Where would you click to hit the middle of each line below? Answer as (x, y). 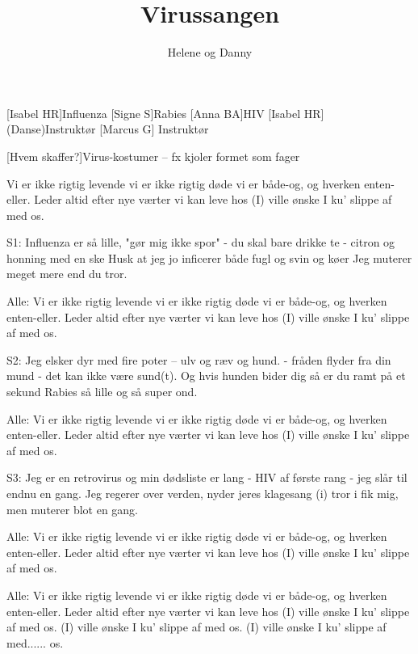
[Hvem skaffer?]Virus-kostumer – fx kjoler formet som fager (153, 156)
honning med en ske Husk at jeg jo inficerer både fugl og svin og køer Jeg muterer (209, 257)
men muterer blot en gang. (73, 509)
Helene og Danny (210, 52)
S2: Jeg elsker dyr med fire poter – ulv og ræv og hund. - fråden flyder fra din (199, 359)
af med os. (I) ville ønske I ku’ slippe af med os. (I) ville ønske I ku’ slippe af (196, 627)
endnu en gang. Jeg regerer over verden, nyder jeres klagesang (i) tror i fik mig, (203, 493)
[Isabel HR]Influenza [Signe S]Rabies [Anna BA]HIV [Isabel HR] (165, 113)
